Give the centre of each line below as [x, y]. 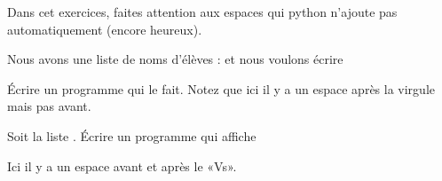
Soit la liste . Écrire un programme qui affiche [132, 135]
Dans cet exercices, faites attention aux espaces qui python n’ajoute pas [202, 12]
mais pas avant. [49, 106]
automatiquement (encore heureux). [105, 29]
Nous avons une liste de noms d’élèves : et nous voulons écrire [175, 59]
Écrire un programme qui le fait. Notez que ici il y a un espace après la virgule [221, 88]
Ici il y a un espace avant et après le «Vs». [122, 165]
